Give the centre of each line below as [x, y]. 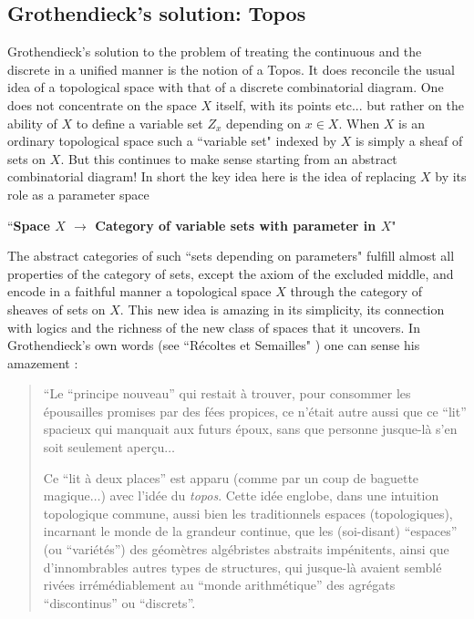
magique [67, 495]
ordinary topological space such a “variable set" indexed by [172, 141]
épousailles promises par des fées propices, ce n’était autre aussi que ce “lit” [255, 411]
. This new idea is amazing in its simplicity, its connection [282, 309]
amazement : [43, 362]
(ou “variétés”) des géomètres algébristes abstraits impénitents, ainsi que [246, 549]
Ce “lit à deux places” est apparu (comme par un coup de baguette [231, 477]
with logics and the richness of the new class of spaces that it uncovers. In [214, 327]
